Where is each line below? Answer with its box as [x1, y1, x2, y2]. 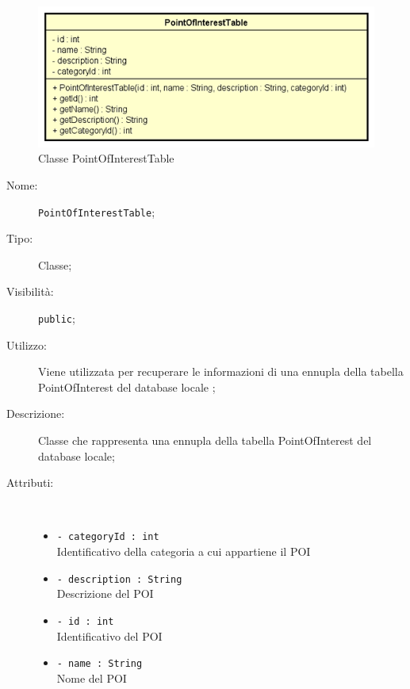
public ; [38, 309, 75, 326]
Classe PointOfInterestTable [38, 150, 174, 167]
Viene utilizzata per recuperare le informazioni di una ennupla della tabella [38, 363, 404, 380]
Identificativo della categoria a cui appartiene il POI [56, 543, 311, 560]
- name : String [56, 658, 143, 670]
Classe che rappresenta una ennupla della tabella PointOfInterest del [38, 432, 372, 448]
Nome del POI [56, 669, 127, 686]
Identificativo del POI [56, 627, 163, 644]
